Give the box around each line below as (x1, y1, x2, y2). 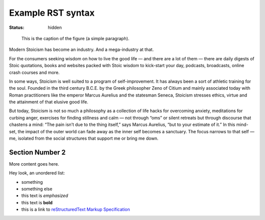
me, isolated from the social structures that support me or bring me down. (9, 135, 159, 142)
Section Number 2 (9, 148, 66, 156)
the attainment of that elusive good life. (9, 99, 88, 105)
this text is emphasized (21, 193, 68, 198)
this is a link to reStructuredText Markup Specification (21, 206, 130, 213)
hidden (48, 24, 62, 30)
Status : (9, 24, 25, 30)
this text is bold (21, 199, 53, 205)
